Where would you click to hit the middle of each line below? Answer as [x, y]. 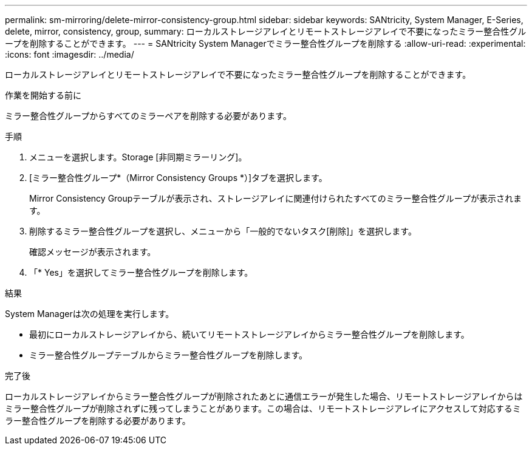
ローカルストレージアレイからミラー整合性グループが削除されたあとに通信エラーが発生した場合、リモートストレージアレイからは [264, 396]
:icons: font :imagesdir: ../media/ [70, 54]
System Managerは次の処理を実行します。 [90, 314]
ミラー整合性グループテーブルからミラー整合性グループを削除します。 [169, 355]
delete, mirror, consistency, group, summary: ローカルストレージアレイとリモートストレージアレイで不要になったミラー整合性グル [266, 31]
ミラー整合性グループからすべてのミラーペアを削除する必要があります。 [148, 116]
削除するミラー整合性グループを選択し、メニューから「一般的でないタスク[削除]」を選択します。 [223, 231]
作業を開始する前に [43, 95]
